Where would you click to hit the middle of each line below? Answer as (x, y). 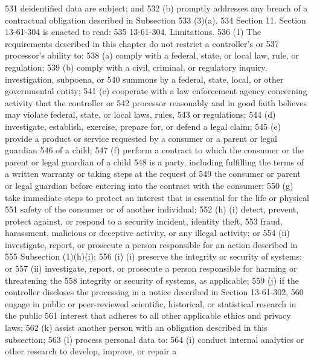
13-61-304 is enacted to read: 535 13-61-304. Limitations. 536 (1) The (133, 32)
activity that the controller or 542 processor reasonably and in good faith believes (156, 102)
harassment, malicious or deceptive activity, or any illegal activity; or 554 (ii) (147, 233)
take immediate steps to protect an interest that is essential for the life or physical (157, 197)
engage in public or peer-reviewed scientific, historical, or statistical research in (151, 303)
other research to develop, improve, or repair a (91, 351)
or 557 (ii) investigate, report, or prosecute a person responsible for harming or (151, 268)
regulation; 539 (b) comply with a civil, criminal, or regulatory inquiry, (136, 67)
